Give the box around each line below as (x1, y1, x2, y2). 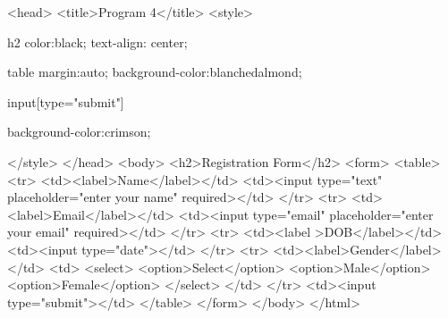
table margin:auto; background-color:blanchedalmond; (7, 63, 302, 81)
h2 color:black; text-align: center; (7, 32, 188, 51)
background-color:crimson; (7, 122, 151, 141)
